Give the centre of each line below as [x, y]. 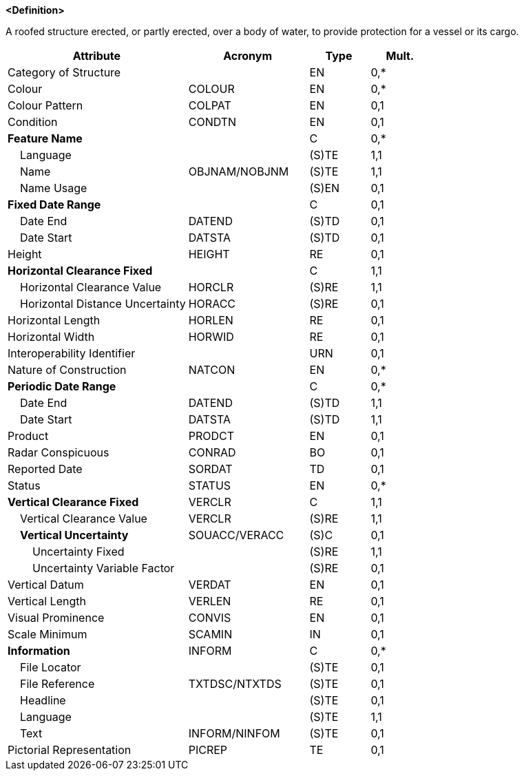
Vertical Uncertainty [74, 535]
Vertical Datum [46, 585]
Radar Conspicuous [59, 452]
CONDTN [212, 122]
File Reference [57, 684]
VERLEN [210, 601]
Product [28, 436]
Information [39, 651]
